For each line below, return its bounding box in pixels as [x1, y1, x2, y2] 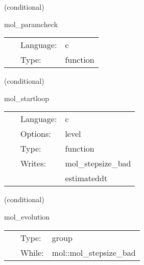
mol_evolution [4, 211, 50, 222]
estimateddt [65, 172, 108, 184]
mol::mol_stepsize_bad [52, 246, 136, 258]
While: [20, 246, 44, 258]
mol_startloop [4, 92, 50, 103]
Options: [20, 128, 51, 140]
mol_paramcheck [4, 18, 58, 29]
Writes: [20, 157, 46, 170]
